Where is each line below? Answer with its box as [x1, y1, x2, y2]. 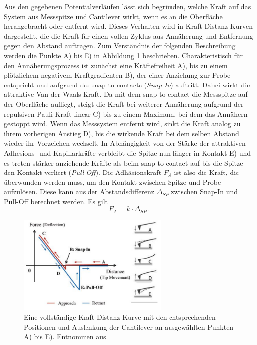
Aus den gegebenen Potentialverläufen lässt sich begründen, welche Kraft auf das [4, 1, 251, 11]
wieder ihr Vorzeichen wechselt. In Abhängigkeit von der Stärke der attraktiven [4, 138, 246, 148]
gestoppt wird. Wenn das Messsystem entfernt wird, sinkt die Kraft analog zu [4, 118, 241, 129]
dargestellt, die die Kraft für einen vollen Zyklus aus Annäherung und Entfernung [4, 30, 253, 41]
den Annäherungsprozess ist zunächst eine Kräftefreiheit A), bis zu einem [4, 60, 228, 70]
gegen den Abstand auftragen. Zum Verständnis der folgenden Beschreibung [4, 40, 236, 51]
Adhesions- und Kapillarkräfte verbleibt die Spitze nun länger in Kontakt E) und [4, 147, 251, 158]
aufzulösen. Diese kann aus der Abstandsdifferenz [4, 186, 155, 197]
